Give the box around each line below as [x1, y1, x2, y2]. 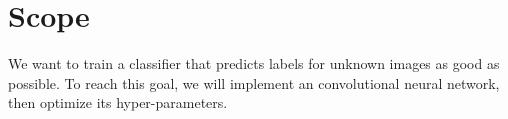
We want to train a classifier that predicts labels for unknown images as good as [8, 53, 500, 74]
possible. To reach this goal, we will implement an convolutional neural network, [8, 72, 500, 93]
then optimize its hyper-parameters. [8, 92, 228, 113]
